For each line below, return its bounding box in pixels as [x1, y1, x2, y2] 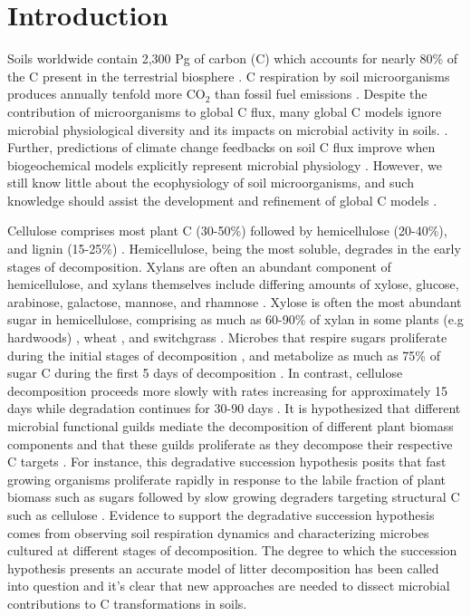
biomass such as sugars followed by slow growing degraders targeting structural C [7, 487, 460, 506]
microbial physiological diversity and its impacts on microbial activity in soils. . [7, 120, 448, 139]
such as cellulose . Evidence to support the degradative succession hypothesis [7, 505, 435, 524]
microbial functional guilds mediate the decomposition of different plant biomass [7, 417, 454, 435]
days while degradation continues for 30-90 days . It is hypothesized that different [7, 399, 461, 418]
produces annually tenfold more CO [7, 84, 206, 103]
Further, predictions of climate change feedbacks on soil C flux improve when [7, 138, 436, 157]
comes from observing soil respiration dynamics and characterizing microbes [7, 523, 429, 542]
